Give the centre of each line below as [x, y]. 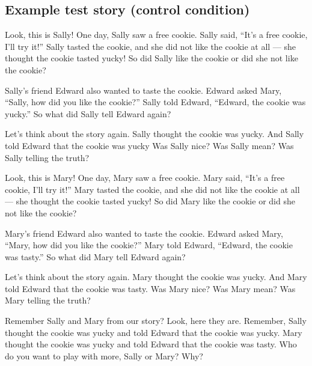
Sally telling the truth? [47, 157]
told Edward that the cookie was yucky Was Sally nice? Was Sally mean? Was [149, 145]
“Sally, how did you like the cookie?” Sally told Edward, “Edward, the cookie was [155, 102]
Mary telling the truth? [48, 300]
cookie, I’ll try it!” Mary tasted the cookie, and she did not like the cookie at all [152, 189]
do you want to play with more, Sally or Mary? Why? [104, 355]
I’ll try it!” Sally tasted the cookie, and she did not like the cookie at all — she [151, 46]
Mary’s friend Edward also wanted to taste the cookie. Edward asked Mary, [144, 233]
